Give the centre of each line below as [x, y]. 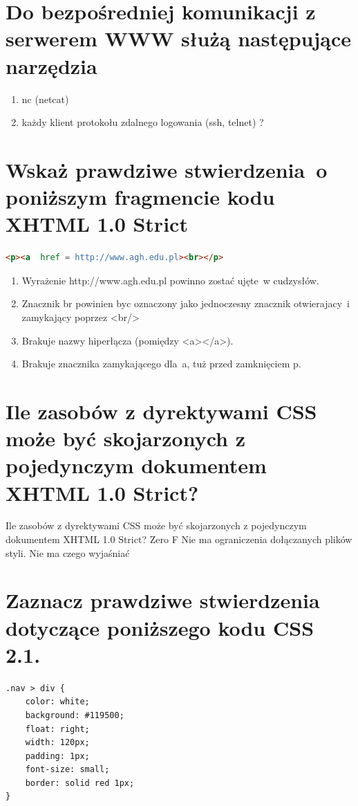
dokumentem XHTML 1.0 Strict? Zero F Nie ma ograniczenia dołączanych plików [179, 539]
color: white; [57, 702]
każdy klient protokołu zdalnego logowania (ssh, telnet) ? [143, 122]
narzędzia [51, 65]
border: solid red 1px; [80, 783]
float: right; [57, 729]
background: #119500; [75, 715]
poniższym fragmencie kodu [140, 197]
